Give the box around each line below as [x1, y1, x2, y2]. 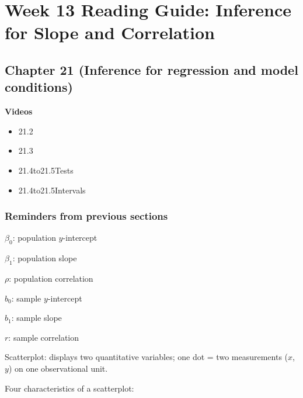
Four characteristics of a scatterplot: [5, 382, 134, 394]
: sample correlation [8, 331, 79, 343]
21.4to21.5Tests [18, 164, 74, 176]
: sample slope [11, 312, 62, 324]
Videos [5, 105, 33, 117]
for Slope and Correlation [5, 20, 215, 44]
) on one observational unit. [8, 362, 108, 374]
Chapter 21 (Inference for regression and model [5, 60, 298, 78]
